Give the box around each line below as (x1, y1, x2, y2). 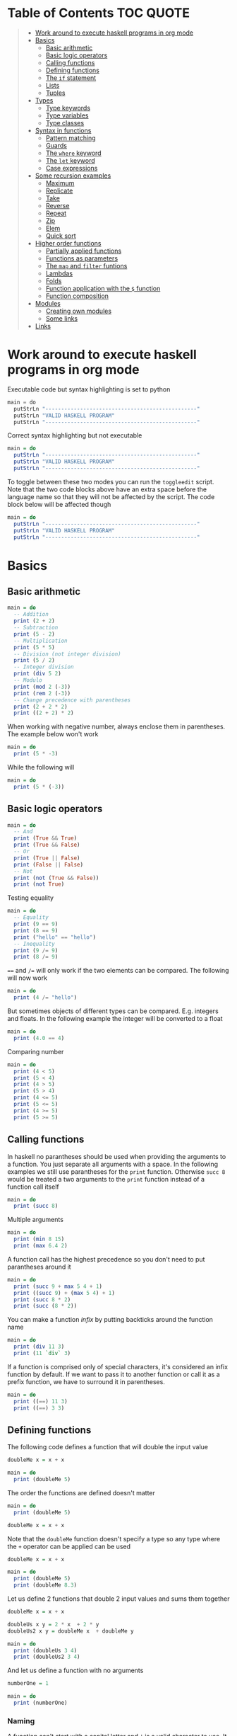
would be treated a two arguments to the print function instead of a (7, 1175, 205, 1183)
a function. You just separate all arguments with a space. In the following (7, 1160, 219, 1168)
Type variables (45, 111, 89, 120)
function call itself (7, 1182, 59, 1191)
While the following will (7, 763, 75, 771)
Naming (7, 1715, 35, 1725)
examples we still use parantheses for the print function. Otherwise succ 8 (7, 1167, 226, 1176)
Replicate (45, 186, 73, 195)
